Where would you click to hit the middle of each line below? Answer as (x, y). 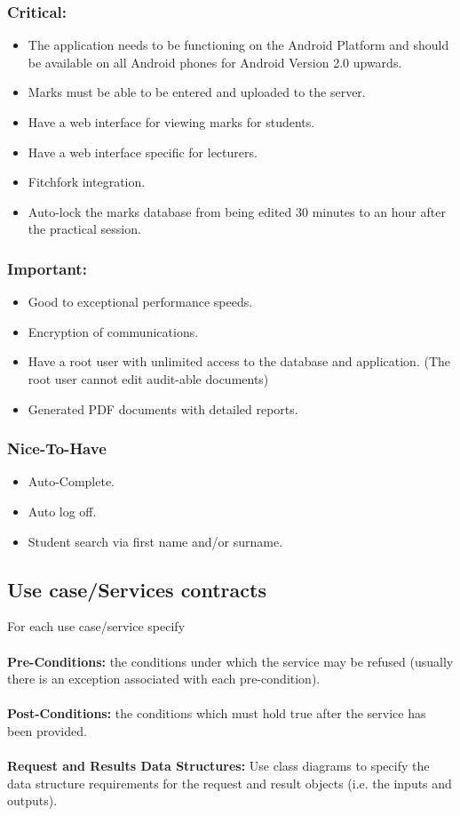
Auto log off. (62, 511)
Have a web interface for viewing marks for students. (171, 122)
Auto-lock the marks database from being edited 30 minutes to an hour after (237, 211)
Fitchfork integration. (87, 182)
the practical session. (84, 229)
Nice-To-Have (57, 448)
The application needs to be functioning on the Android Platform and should (238, 45)
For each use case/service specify (96, 626)
